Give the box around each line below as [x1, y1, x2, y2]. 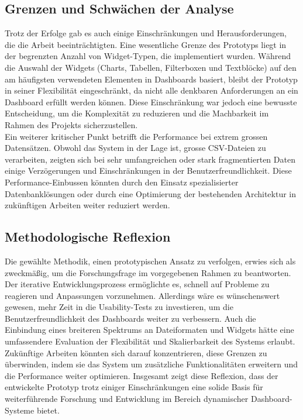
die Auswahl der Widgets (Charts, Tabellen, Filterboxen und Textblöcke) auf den [5, 61, 297, 73]
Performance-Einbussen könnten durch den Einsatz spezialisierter [5, 175, 239, 188]
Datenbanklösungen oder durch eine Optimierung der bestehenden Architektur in [5, 187, 297, 199]
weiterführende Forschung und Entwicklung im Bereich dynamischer [5, 393, 249, 405]
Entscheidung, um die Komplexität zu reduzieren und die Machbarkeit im [5, 107, 269, 119]
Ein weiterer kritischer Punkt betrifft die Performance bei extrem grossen [5, 130, 268, 142]
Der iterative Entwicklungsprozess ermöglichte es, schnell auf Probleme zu [5, 278, 270, 290]
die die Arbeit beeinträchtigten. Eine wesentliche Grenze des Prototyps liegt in [5, 38, 287, 50]
